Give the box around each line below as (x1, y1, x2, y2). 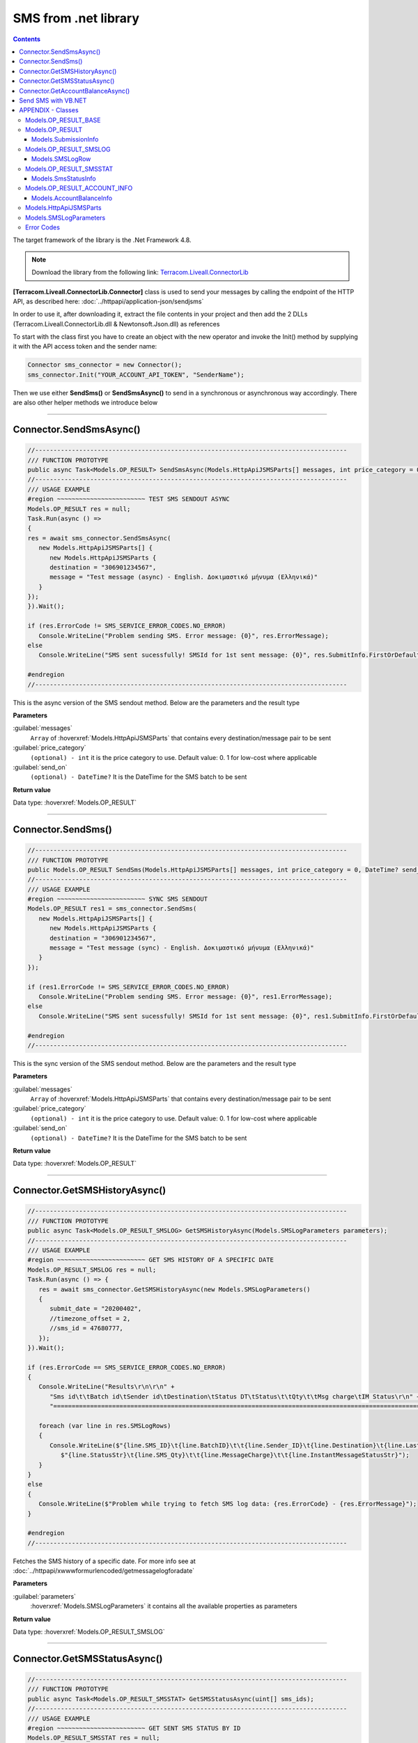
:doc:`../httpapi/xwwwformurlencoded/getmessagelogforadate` (13, 1567, 195, 1575)
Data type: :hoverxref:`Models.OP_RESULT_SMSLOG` (13, 1628, 165, 1636)
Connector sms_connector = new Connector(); (27, 361, 183, 369)
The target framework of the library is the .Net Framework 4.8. (13, 236, 192, 244)
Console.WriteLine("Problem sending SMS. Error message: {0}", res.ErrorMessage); (38, 632, 329, 639)
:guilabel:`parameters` (13, 1592, 77, 1600)
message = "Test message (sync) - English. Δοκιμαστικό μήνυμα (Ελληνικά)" (49, 944, 315, 952)
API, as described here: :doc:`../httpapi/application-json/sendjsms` (13, 297, 204, 305)
